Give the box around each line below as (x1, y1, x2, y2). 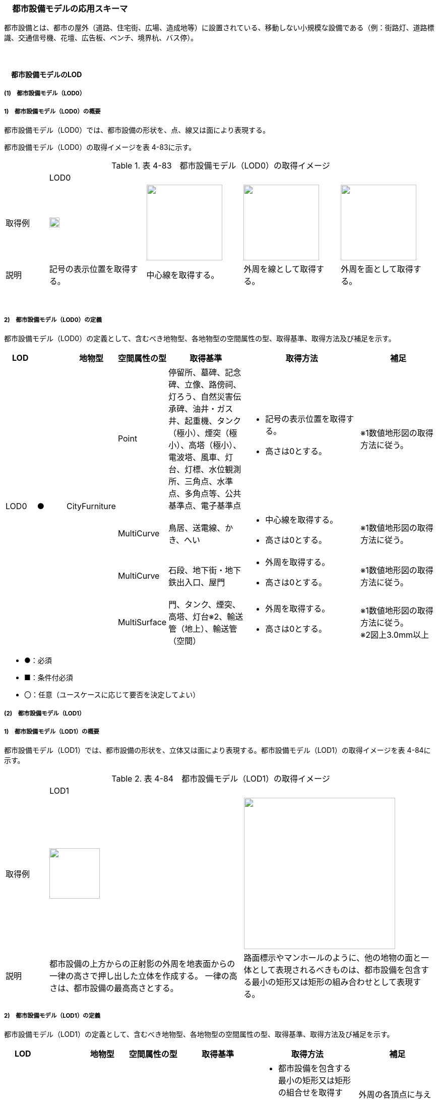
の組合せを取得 (278, 1087, 335, 1097)
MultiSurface (117, 617, 167, 627)
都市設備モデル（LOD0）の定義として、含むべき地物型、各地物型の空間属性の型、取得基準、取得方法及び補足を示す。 (4, 334, 396, 343)
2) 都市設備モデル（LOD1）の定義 (4, 1012, 101, 1019)
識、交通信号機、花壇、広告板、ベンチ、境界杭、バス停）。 (4, 33, 198, 42)
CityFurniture (66, 501, 116, 511)
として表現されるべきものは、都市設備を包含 (252, 965, 421, 975)
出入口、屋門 (176, 577, 225, 587)
